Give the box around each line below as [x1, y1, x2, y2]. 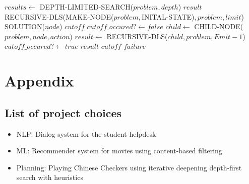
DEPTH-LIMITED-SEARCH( [39, 2, 134, 12]
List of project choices [5, 105, 121, 120]
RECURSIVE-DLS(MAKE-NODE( [5, 11, 114, 22]
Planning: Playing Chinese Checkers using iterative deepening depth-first [16, 162, 242, 172]
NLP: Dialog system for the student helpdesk [16, 128, 156, 139]
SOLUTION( [5, 21, 45, 32]
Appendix [5, 70, 74, 91]
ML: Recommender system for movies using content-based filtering [16, 145, 222, 156]
